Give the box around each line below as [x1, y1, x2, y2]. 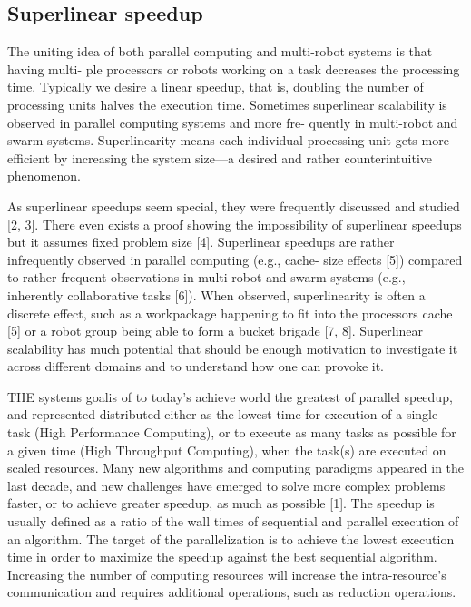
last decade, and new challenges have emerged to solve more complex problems [7, 475, 446, 494]
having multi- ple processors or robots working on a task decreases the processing [7, 59, 460, 78]
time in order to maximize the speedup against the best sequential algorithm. [7, 547, 437, 566]
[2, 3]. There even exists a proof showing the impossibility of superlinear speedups [7, 214, 462, 233]
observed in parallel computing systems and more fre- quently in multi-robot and [7, 113, 458, 132]
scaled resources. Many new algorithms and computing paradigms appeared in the [7, 458, 465, 477]
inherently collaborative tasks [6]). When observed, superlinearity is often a [7, 285, 426, 304]
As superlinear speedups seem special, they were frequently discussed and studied [7, 196, 460, 215]
